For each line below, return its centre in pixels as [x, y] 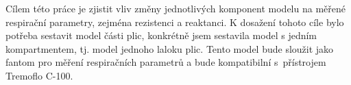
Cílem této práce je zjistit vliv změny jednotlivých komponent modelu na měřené [175, 8]
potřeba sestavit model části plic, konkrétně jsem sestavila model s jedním [161, 35]
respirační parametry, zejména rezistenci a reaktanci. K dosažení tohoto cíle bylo [175, 22]
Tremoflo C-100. [39, 75]
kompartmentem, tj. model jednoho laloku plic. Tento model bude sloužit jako [170, 48]
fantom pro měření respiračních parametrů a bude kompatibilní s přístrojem [166, 62]
